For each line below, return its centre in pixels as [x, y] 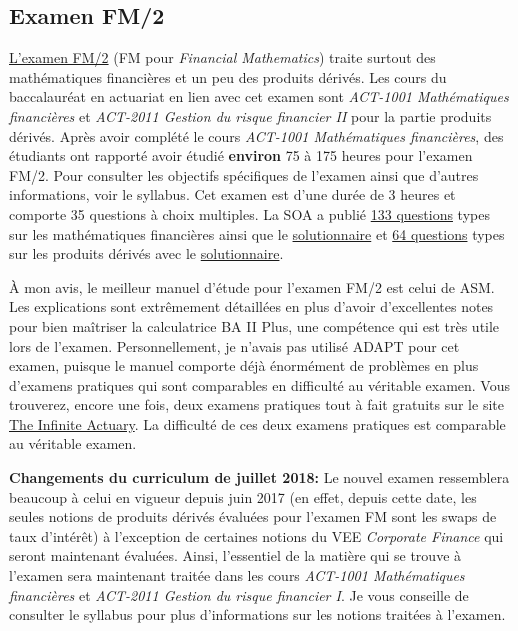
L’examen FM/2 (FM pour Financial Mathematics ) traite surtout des [222, 57]
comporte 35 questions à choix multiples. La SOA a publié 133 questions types [249, 213]
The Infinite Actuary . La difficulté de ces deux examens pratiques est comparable [257, 423]
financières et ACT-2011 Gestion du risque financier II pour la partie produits [250, 115]
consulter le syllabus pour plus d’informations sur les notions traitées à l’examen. [257, 614]
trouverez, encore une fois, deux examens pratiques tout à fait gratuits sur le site [256, 404]
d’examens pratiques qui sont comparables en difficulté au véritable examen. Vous [259, 384]
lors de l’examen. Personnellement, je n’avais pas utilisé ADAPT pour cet [234, 345]
